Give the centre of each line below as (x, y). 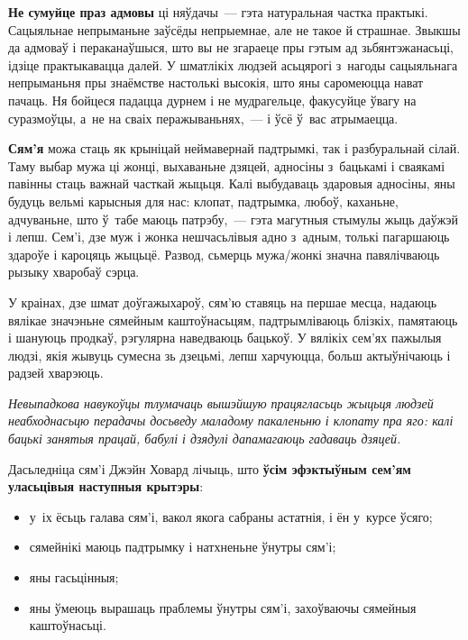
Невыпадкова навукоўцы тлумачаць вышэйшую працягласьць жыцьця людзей (221, 402)
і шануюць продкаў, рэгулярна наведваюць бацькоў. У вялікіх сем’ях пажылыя (225, 338)
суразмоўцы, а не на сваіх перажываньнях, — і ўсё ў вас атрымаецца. (203, 118)
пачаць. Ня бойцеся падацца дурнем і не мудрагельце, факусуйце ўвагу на (212, 100)
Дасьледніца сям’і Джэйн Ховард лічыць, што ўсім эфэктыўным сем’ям (210, 468)
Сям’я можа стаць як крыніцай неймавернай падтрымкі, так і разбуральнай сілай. (234, 148)
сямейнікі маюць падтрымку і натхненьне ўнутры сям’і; (183, 547)
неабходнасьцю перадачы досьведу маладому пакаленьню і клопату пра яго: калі (231, 421)
